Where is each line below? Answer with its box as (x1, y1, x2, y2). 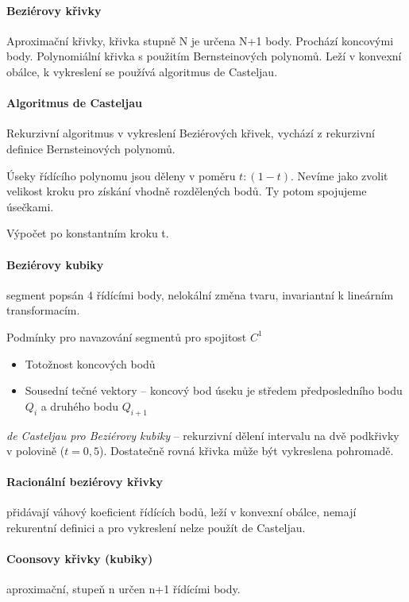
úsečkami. (6, 198, 54, 214)
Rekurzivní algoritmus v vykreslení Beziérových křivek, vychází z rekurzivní (6, 125, 375, 141)
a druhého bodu (41, 397, 119, 414)
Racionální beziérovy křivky (6, 473, 164, 490)
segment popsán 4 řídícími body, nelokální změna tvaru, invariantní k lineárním (6, 286, 394, 303)
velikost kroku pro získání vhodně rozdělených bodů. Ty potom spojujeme (6, 183, 367, 199)
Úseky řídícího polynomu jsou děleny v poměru (6, 167, 236, 183)
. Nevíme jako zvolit (291, 167, 388, 183)
